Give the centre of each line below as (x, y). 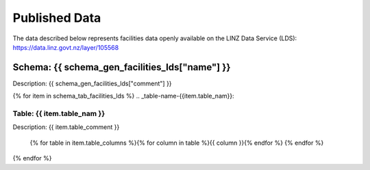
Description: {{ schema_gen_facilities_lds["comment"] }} (92, 83)
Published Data (57, 18)
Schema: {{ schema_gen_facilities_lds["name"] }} (122, 67)
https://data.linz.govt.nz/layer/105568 (66, 47)
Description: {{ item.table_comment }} (66, 127)
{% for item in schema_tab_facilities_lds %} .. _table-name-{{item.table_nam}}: (123, 96)
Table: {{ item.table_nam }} (59, 114)
